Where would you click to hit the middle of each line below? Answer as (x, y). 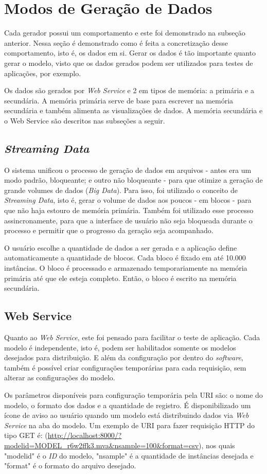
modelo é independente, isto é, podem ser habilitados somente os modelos (120, 347)
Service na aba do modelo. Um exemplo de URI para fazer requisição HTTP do (130, 425)
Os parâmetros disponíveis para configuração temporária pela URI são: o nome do (133, 394)
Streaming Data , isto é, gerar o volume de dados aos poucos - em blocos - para (128, 200)
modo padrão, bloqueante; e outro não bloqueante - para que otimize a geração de (133, 180)
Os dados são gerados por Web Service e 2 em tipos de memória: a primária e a (129, 90)
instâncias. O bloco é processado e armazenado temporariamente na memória (126, 268)
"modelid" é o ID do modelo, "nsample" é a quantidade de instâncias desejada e (129, 455)
